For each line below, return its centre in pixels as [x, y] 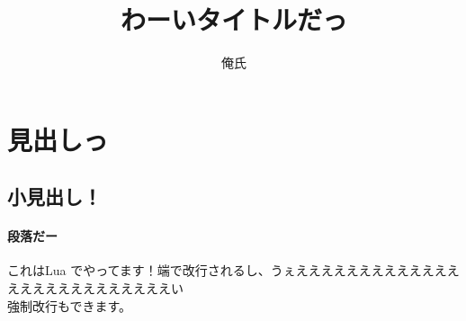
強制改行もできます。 [70, 305]
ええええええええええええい [101, 288]
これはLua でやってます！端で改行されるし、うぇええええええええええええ [227, 270]
